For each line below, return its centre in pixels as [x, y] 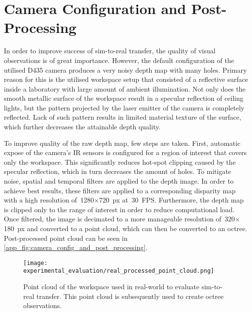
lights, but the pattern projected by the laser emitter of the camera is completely [124, 107]
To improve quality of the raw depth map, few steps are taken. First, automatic [122, 143]
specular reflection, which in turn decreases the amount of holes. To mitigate [118, 171]
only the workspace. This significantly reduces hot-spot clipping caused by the [120, 162]
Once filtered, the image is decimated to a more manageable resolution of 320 [119, 219]
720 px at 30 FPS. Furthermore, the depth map [171, 200]
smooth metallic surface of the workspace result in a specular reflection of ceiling [124, 98]
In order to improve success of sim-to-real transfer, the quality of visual [110, 51]
